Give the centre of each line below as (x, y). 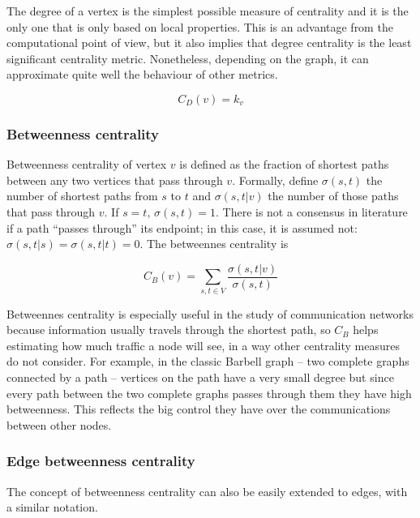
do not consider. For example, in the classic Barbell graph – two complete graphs (208, 361)
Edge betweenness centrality (101, 461)
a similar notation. (52, 507)
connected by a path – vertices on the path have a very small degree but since (200, 377)
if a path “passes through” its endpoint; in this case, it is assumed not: (182, 227)
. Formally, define (275, 180)
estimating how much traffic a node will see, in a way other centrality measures (203, 345)
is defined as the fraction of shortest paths (284, 164)
